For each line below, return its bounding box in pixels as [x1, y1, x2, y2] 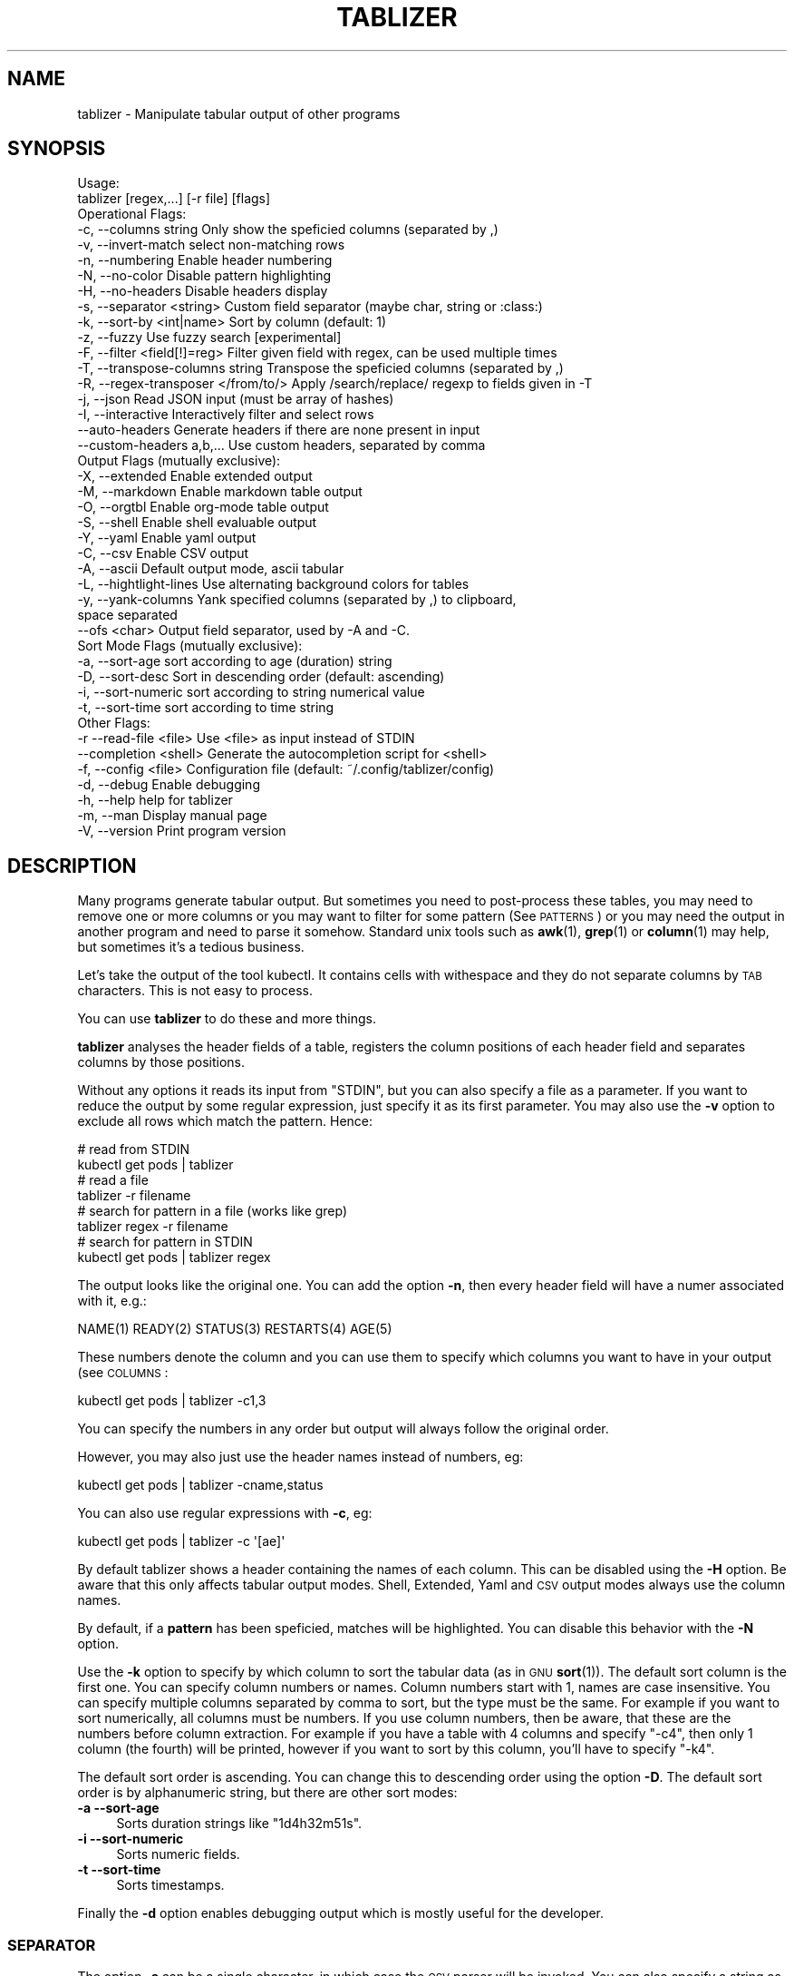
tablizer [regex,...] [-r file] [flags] [77, 191, 271, 207]
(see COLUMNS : [77, 1365, 169, 1381]
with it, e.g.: [77, 1293, 147, 1309]
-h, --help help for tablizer [77, 792, 233, 808]
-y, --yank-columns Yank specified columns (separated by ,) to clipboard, [77, 592, 517, 608]
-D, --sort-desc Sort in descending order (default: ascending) [77, 669, 445, 685]
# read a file [77, 1172, 149, 1189]
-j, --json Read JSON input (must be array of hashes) [77, 391, 394, 407]
